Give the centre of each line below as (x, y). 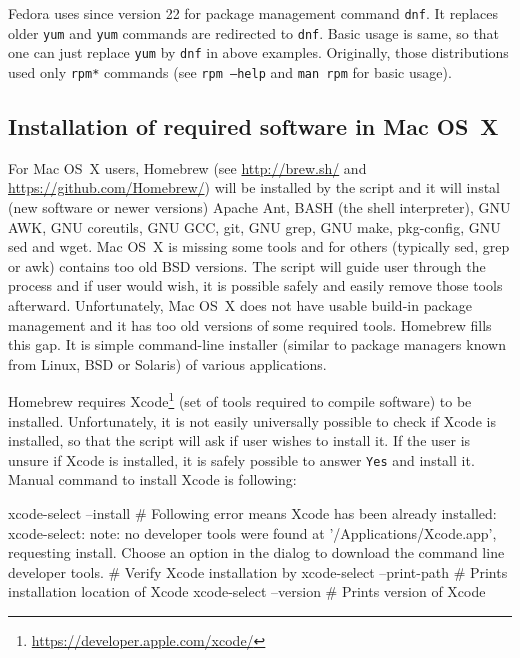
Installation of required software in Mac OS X (253, 126)
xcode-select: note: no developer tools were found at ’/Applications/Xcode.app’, (252, 532)
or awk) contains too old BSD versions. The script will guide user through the (247, 265)
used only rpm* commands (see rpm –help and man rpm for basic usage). (230, 71)
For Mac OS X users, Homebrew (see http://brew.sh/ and (187, 167)
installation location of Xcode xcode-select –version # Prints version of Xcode (247, 591)
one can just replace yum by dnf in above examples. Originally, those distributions (258, 52)
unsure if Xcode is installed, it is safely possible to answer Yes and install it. (241, 459)
